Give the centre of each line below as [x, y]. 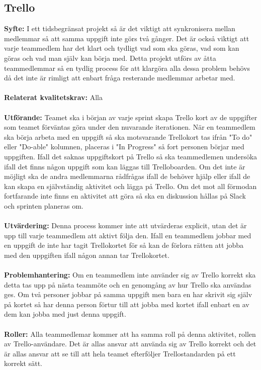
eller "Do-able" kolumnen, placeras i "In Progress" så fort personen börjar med [124, 147]
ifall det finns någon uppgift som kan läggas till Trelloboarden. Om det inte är [125, 166]
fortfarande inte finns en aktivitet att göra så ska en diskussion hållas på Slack [125, 196]
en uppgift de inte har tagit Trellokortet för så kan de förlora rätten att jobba [124, 245]
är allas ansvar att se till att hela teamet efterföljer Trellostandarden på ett [120, 353]
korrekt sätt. [23, 363]
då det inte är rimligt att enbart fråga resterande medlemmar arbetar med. [120, 78]
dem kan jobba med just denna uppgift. [65, 314]
